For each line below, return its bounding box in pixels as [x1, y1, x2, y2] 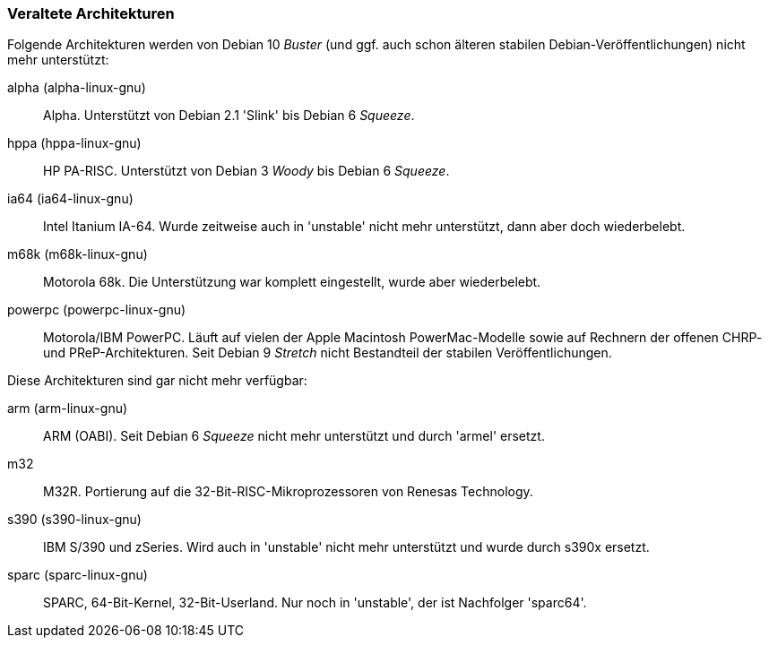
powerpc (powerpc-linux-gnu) [7, 302, 186, 318]
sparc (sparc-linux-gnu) [7, 567, 148, 583]
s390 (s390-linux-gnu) [7, 512, 142, 528]
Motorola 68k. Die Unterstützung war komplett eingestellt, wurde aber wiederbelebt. [43, 274, 541, 290]
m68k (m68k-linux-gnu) [7, 246, 148, 262]
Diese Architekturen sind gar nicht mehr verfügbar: [7, 373, 307, 389]
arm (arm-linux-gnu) [7, 400, 128, 417]
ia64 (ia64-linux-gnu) [7, 191, 134, 207]
